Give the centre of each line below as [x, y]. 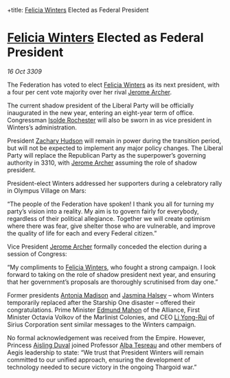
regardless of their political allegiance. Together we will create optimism [109, 218]
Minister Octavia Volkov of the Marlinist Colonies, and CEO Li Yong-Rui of [111, 317]
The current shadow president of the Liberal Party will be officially [101, 105]
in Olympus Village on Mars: [47, 190]
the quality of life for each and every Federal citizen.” [82, 233]
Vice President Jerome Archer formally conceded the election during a [107, 246]
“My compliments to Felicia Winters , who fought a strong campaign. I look [112, 267]
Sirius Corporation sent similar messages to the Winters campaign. [102, 324]
